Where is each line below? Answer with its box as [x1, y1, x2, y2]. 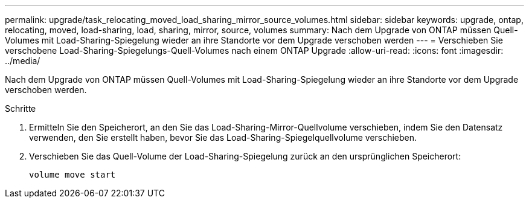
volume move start [29, 170, 116, 179]
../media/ [5, 56, 40, 66]
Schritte [5, 103, 36, 114]
